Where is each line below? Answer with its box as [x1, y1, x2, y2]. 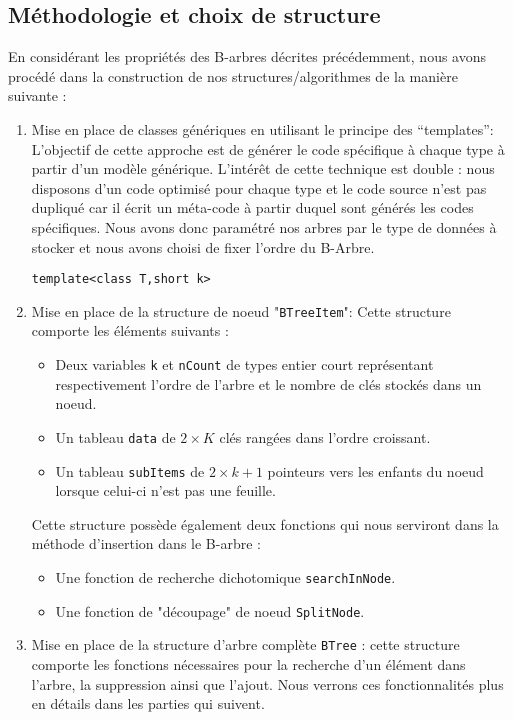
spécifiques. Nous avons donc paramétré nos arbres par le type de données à [31, 216, 497, 237]
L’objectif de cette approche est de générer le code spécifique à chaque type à [31, 138, 505, 159]
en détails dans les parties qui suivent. [31, 693, 265, 714]
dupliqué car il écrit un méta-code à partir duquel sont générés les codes [31, 197, 474, 218]
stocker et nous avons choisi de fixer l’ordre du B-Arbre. [31, 236, 375, 257]
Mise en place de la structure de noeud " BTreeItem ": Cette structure [31, 300, 451, 321]
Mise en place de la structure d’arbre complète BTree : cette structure [31, 634, 460, 655]
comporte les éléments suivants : [31, 320, 229, 341]
